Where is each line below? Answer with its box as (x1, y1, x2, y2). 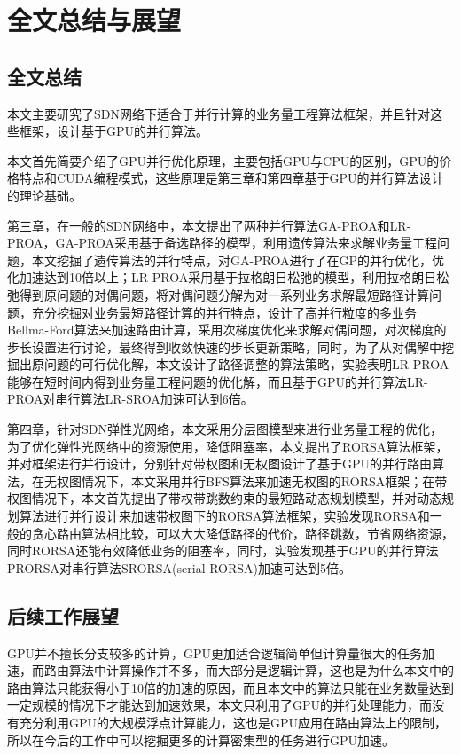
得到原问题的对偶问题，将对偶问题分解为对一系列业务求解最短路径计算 (19, 285, 429, 303)
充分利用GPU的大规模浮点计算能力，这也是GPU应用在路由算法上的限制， (19, 713, 448, 731)
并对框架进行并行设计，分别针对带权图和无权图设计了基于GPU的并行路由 (7, 454, 433, 473)
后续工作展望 (7, 602, 119, 629)
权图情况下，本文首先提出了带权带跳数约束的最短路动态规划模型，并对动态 (7, 489, 441, 507)
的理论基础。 (7, 185, 82, 204)
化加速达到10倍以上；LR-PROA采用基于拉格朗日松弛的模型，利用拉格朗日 (7, 268, 437, 287)
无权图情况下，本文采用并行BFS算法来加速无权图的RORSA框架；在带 (43, 471, 448, 490)
